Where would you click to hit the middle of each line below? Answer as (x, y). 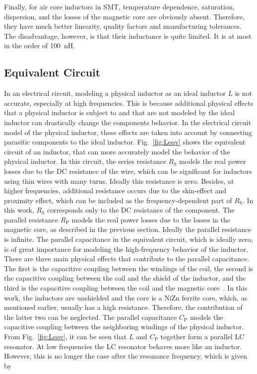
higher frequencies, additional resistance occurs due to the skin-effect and (115, 190)
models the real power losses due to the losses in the (151, 219)
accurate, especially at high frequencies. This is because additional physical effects (129, 103)
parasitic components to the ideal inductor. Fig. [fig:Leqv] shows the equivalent (125, 142)
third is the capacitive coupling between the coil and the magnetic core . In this (126, 288)
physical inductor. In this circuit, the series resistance (85, 161)
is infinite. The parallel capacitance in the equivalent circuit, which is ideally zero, (128, 239)
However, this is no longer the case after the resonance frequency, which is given (126, 356)
